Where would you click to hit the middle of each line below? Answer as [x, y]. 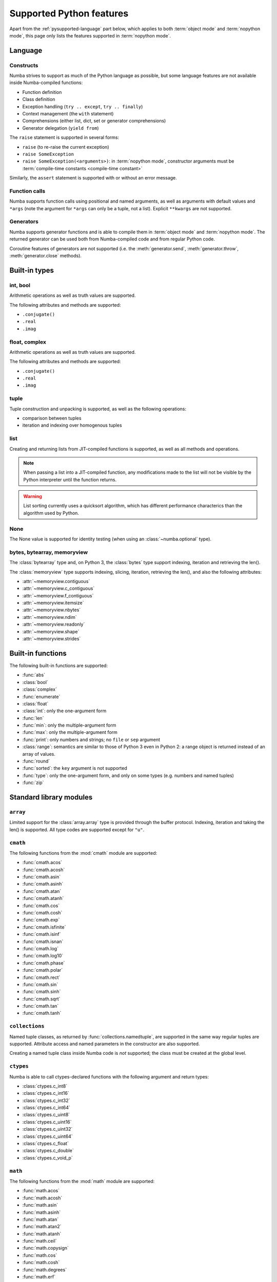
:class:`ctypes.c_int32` [46, 1100]
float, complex [28, 342]
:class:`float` [35, 704]
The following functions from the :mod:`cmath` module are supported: [83, 853]
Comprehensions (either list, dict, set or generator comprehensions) [94, 121]
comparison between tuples [52, 418]
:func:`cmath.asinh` [43, 884]
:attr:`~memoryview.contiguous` [56, 581]
